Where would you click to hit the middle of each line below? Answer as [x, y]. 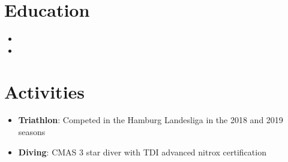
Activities [45, 91]
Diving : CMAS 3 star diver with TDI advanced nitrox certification [142, 152]
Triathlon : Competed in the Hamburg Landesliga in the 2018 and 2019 [151, 120]
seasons [32, 132]
